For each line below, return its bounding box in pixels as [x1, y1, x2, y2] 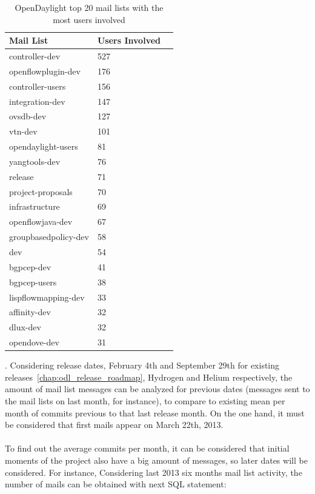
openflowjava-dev [9, 215, 73, 228]
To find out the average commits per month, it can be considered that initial [5, 442, 290, 455]
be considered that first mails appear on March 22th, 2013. [5, 418, 224, 431]
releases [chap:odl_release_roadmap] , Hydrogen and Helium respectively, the [5, 370, 293, 383]
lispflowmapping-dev [9, 290, 85, 303]
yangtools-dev [9, 155, 61, 167]
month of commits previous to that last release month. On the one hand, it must [5, 406, 305, 419]
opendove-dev [9, 336, 59, 349]
